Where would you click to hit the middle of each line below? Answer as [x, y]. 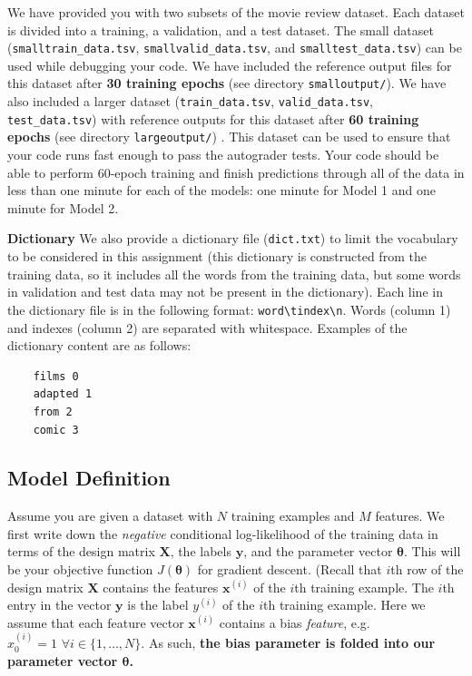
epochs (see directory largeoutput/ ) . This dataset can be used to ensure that [229, 137]
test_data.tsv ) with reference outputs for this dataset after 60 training [213, 118]
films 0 [56, 376]
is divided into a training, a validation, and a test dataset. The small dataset [221, 29]
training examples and [293, 516]
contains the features [161, 587]
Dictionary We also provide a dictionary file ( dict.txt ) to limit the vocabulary [233, 238]
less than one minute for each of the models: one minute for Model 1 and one [222, 190]
